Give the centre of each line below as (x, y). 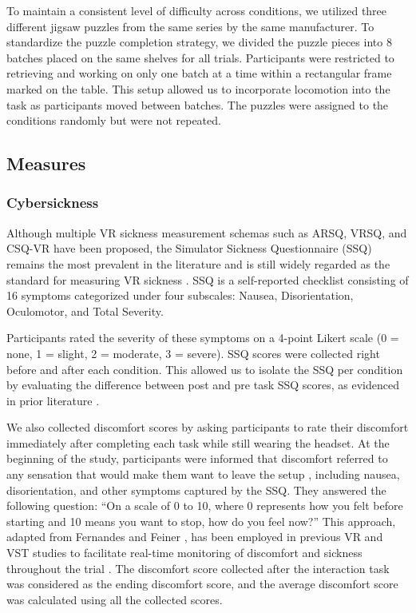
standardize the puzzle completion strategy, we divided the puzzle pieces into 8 (199, 42)
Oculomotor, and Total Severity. (85, 310)
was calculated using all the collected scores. (115, 599)
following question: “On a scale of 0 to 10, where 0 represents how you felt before (205, 506)
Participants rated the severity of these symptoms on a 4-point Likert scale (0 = (203, 338)
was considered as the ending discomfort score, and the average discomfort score (202, 584)
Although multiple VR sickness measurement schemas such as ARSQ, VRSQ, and (207, 232)
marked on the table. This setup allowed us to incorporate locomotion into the (198, 88)
